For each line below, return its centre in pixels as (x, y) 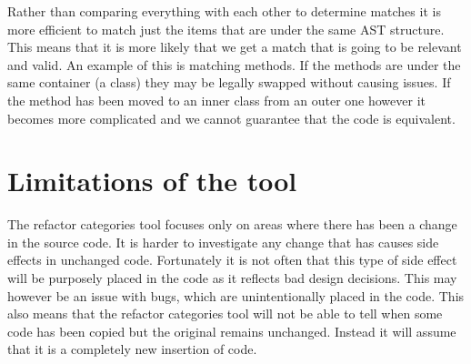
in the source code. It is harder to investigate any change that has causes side (223, 242)
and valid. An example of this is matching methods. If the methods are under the (234, 64)
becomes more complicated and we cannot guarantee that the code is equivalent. (231, 118)
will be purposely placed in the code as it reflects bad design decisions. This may (232, 278)
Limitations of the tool (152, 181)
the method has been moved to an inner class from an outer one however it (217, 100)
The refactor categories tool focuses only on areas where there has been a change (232, 224)
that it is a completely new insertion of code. (132, 349)
